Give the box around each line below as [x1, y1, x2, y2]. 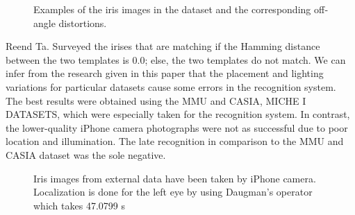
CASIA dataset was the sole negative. [6, 147, 166, 162]
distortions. [58, 15, 107, 30]
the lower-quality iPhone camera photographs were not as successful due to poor [6, 120, 348, 135]
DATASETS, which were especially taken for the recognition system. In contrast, [6, 107, 350, 121]
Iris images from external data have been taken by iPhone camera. [33, 171, 316, 185]
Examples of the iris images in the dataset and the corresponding [33, 2, 311, 16]
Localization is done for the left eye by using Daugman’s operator [33, 184, 313, 199]
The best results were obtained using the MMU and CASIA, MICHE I [6, 93, 306, 108]
